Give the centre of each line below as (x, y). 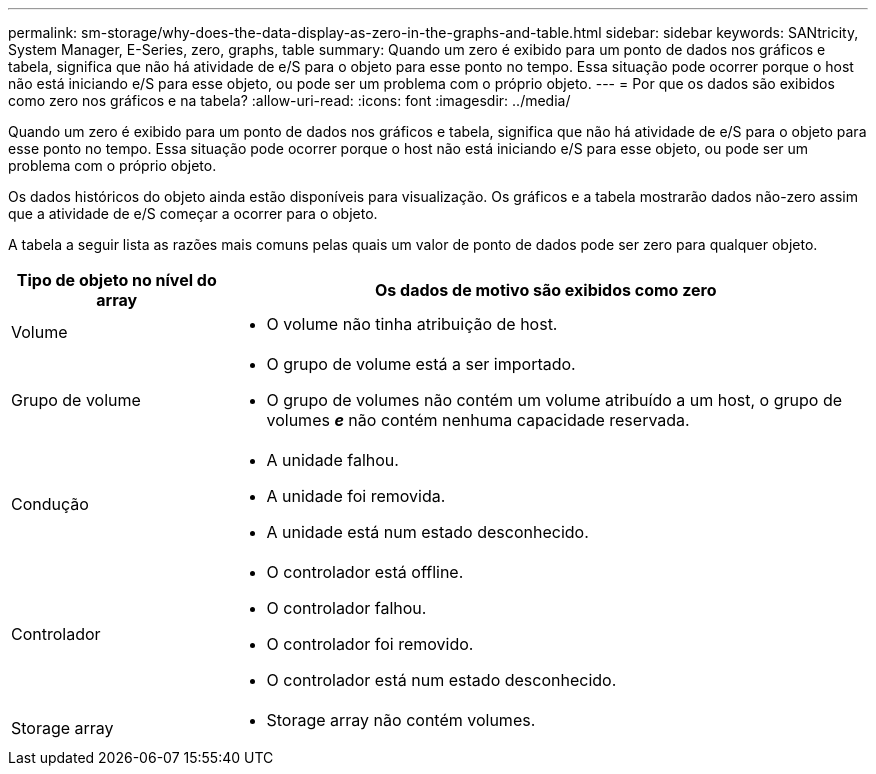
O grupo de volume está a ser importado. (421, 364)
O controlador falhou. (346, 608)
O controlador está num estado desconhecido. (441, 680)
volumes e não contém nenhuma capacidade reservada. (478, 420)
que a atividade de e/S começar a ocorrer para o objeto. (193, 213)
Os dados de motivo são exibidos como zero (545, 290)
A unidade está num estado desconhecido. (427, 532)
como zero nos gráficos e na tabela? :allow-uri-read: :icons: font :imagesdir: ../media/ (289, 100)
